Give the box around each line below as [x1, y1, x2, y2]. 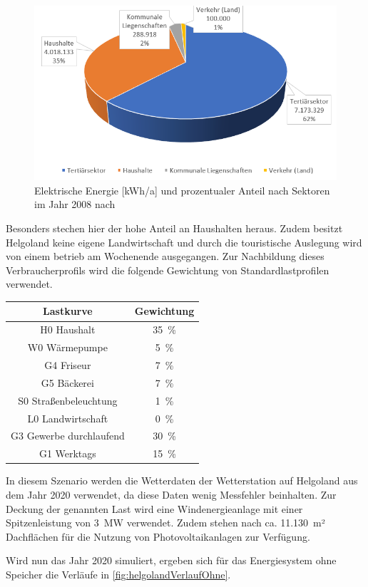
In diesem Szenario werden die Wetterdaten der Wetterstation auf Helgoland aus [6, 473, 358, 488]
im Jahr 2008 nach [34, 197, 116, 212]
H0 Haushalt [40, 322, 96, 337]
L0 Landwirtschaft [27, 410, 108, 425]
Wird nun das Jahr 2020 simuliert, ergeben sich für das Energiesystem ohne [6, 553, 337, 568]
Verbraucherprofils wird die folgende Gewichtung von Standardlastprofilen [6, 262, 329, 277]
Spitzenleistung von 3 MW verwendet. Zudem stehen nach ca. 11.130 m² [6, 515, 325, 530]
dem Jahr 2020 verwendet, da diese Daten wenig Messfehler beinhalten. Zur [6, 487, 337, 502]
